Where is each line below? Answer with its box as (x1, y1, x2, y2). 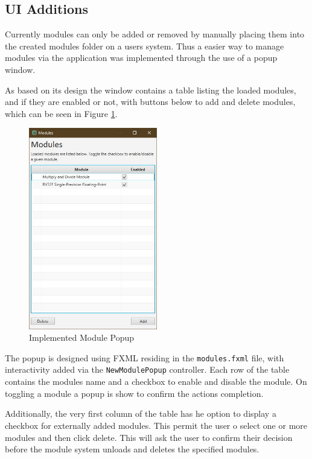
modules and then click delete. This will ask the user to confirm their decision (5, 431, 293, 443)
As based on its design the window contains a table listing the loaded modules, (5, 83, 296, 96)
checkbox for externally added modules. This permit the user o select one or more (5, 419, 308, 431)
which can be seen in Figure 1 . (5, 107, 118, 119)
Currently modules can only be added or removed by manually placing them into (5, 28, 305, 40)
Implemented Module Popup (29, 331, 135, 344)
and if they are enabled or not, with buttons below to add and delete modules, (5, 95, 296, 108)
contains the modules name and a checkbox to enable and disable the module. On (5, 375, 307, 388)
